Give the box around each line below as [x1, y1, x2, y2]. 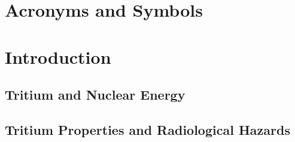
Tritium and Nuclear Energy [5, 85, 185, 104]
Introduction [5, 44, 111, 69]
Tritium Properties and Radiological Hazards [5, 120, 290, 138]
